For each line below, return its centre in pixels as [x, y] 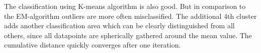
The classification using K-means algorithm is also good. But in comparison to [125, 6]
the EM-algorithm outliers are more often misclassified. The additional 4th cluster [130, 16]
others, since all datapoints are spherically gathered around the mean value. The [128, 35]
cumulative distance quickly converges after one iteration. [93, 45]
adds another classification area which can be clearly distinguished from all [119, 26]
